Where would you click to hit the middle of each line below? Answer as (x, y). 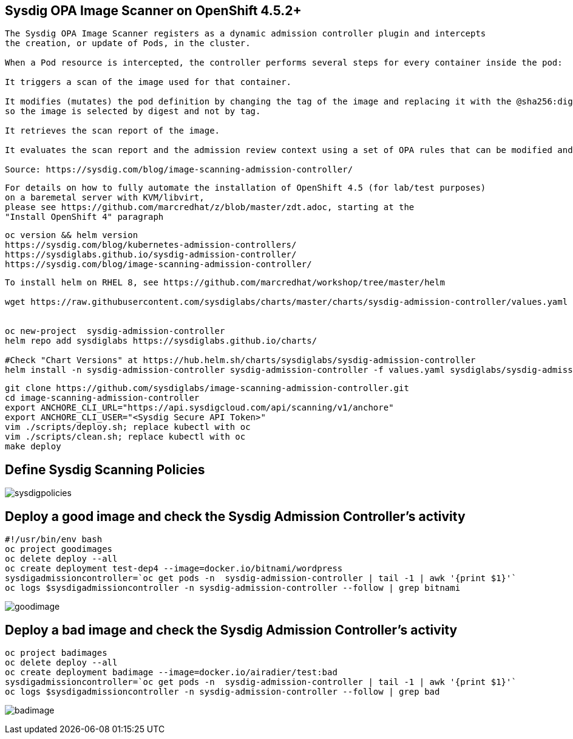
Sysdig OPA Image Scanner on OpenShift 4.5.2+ (153, 11)
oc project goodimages (59, 549)
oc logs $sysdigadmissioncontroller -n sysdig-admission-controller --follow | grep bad (222, 691)
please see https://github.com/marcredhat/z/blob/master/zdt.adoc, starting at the (210, 207)
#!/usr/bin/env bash (54, 540)
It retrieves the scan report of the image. (113, 131)
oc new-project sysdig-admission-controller (115, 331)
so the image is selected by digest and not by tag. (133, 111)
